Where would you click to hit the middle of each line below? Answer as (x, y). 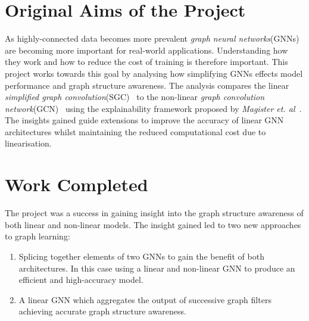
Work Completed (77, 184)
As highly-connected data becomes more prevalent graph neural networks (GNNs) (152, 38)
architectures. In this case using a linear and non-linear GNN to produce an (157, 268)
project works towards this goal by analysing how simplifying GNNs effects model (154, 73)
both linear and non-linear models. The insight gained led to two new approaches (153, 224)
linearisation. (28, 143)
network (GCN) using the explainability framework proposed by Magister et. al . (153, 108)
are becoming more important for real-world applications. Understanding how (146, 50)
